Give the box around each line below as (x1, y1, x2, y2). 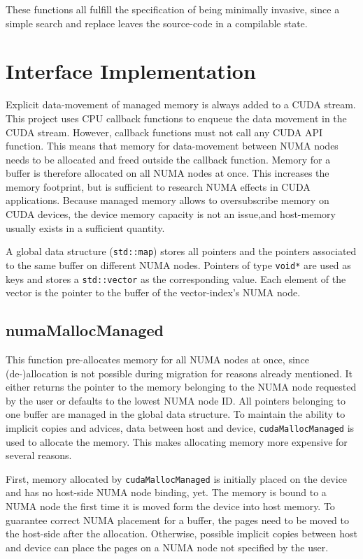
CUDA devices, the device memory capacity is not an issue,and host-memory (6, 207, 336, 222)
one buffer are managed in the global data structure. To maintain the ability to (6, 407, 346, 421)
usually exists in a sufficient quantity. (6, 220, 165, 235)
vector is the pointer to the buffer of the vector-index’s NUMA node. (6, 285, 301, 300)
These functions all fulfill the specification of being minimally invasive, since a (6, 2, 340, 16)
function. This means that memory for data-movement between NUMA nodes (6, 138, 339, 153)
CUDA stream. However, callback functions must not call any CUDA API (6, 124, 323, 139)
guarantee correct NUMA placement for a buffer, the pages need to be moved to (6, 512, 349, 527)
